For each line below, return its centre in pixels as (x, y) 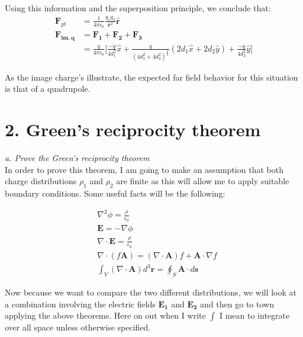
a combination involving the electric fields (80, 304)
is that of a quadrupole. (48, 89)
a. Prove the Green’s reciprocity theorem (77, 157)
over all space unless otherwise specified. (78, 327)
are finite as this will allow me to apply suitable (203, 181)
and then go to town (237, 304)
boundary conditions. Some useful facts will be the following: (115, 193)
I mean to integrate (254, 315)
